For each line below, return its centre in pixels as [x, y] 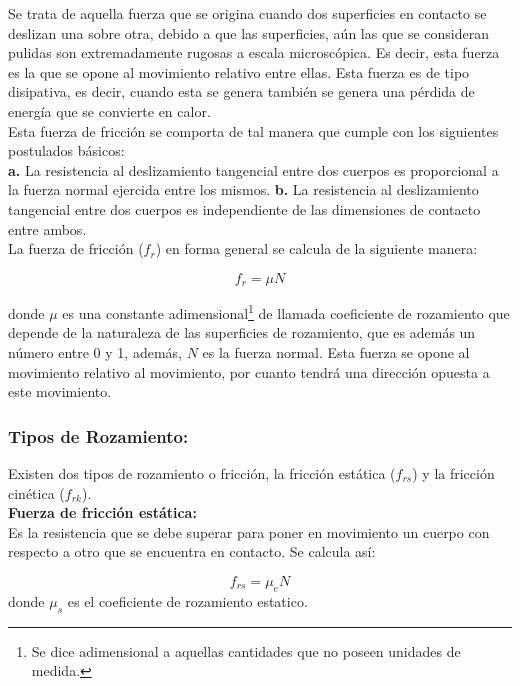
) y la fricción [453, 473]
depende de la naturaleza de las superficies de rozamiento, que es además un [242, 332]
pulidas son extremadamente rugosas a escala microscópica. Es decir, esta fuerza [254, 52]
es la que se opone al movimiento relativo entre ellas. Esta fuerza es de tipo [239, 71]
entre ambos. [47, 228]
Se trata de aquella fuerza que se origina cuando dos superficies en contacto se [247, 13]
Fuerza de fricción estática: [102, 512]
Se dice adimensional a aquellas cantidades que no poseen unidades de [246, 650]
